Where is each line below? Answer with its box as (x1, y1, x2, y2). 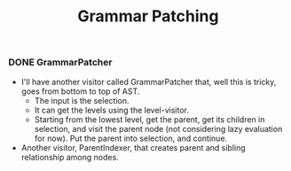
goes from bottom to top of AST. (20, 86, 140, 97)
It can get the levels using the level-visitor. (34, 105, 190, 115)
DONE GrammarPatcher (8, 56, 113, 68)
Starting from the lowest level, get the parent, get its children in (34, 113, 265, 125)
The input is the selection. (34, 95, 130, 105)
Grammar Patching (77, 6, 219, 27)
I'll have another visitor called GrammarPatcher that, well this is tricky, (20, 76, 277, 87)
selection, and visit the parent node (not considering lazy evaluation (34, 123, 283, 134)
